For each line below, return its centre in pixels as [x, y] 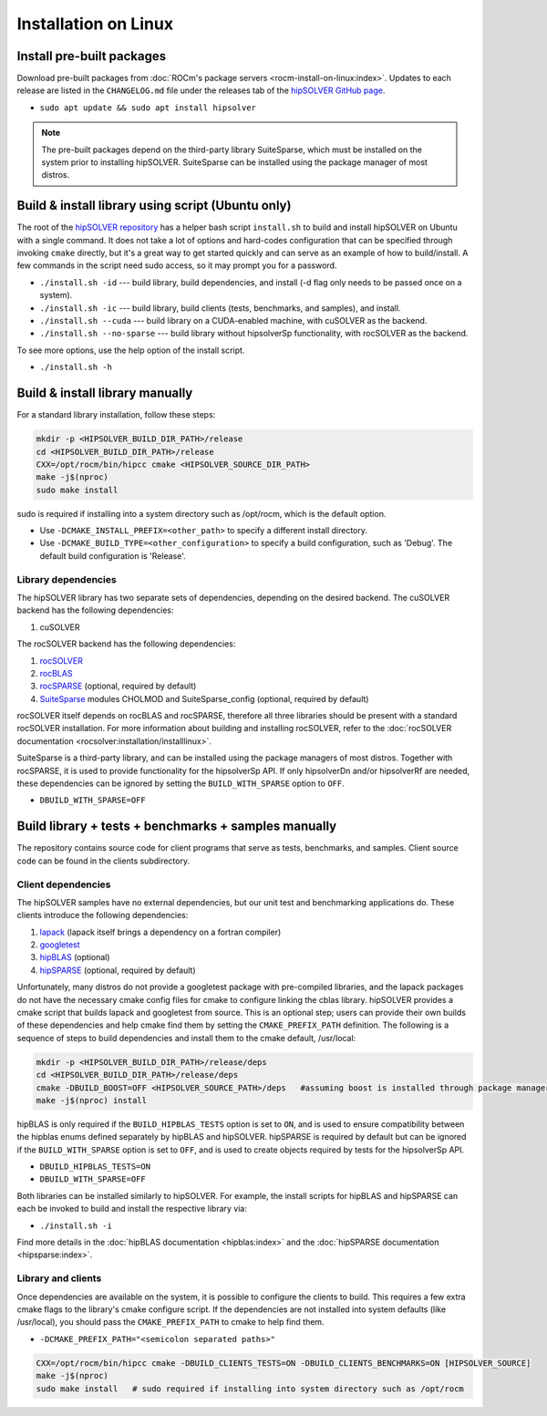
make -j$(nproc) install [92, 1100]
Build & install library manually [105, 393]
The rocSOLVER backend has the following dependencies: [126, 644]
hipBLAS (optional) [75, 957]
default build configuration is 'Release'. [113, 555]
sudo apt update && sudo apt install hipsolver [148, 108]
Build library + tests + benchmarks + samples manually [177, 827]
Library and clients [59, 1278]
